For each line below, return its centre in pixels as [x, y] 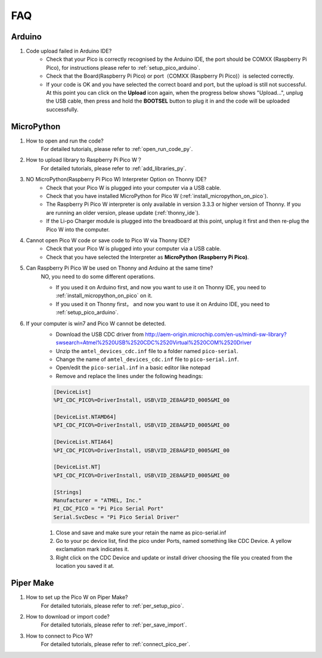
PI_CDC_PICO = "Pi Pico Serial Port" [109, 509]
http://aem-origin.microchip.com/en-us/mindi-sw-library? [216, 334]
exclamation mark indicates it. [92, 549]
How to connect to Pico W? [59, 636]
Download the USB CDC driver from [100, 334]
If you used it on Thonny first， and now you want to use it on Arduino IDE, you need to [163, 304]
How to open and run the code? [65, 141]
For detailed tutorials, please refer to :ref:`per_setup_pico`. [112, 606]
